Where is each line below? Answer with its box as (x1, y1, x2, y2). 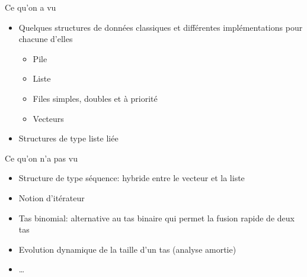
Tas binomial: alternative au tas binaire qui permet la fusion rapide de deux (18, 211, 295, 224)
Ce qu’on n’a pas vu (5, 152, 78, 164)
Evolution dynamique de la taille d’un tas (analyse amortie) (18, 243, 236, 255)
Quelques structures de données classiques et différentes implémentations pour (18, 21, 303, 33)
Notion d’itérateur (18, 191, 85, 204)
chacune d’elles (18, 33, 73, 45)
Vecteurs (33, 112, 64, 124)
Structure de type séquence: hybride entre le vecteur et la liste (18, 172, 245, 184)
